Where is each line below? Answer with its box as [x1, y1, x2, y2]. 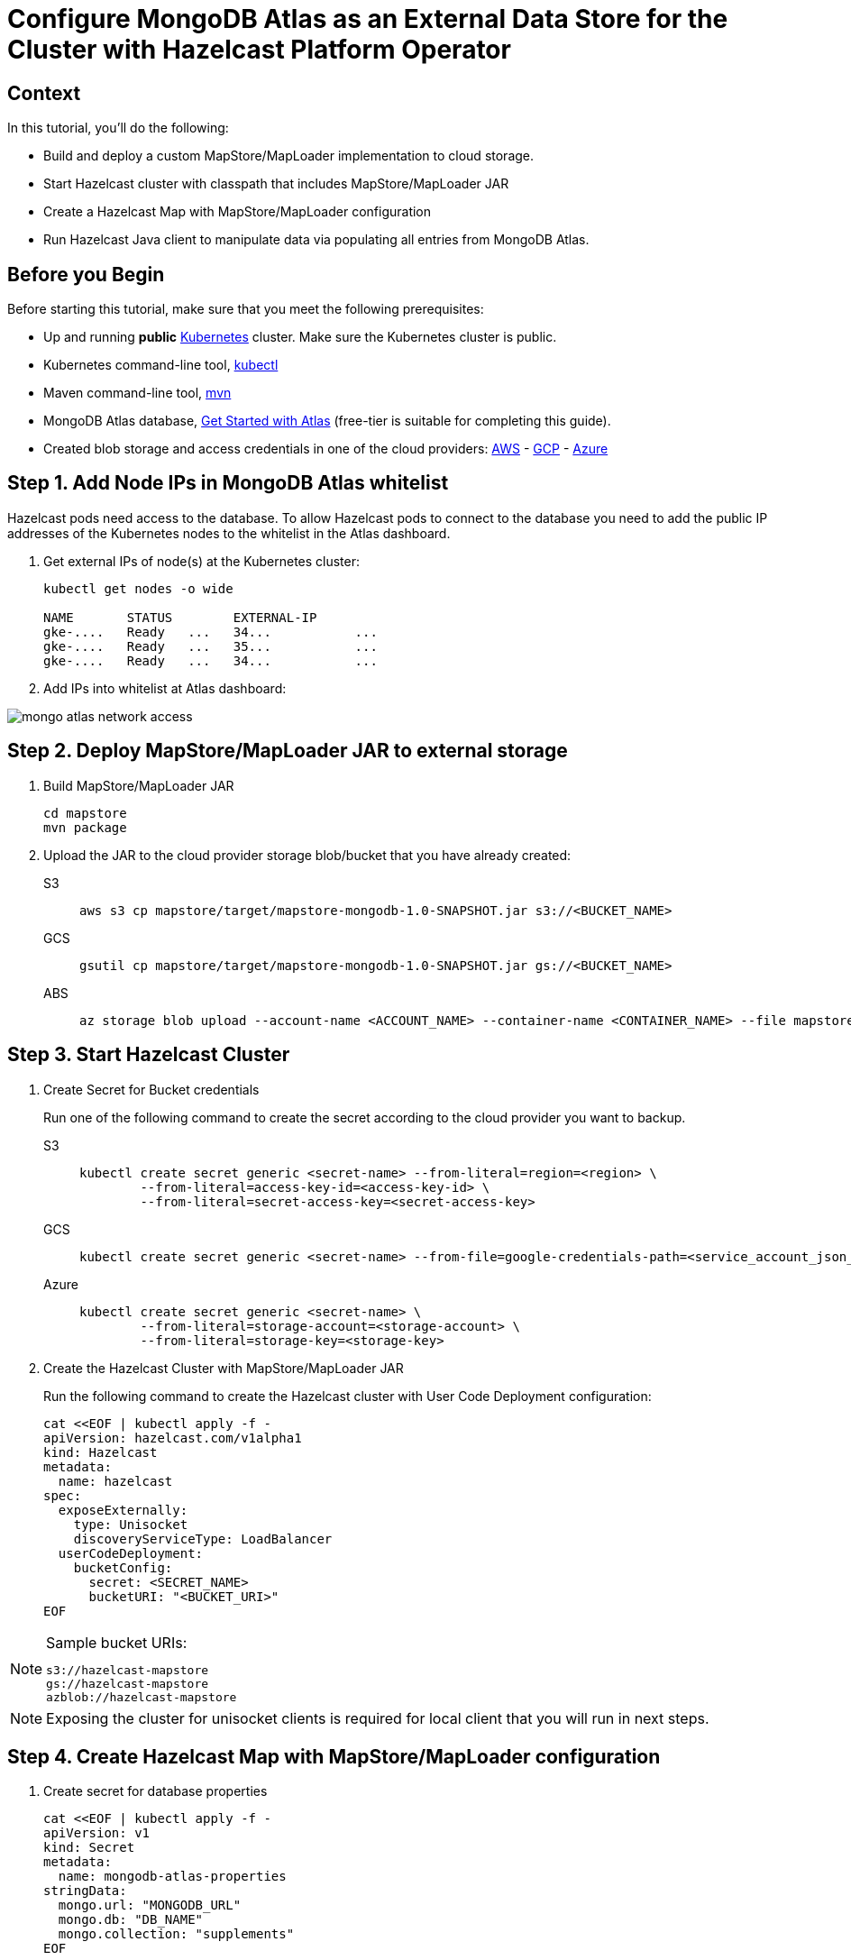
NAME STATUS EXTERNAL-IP [43, 609, 317, 625]
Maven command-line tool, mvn [43, 385, 232, 401]
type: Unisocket [73, 1516, 188, 1532]
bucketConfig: [73, 1560, 173, 1575]
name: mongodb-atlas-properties [58, 1869, 287, 1884]
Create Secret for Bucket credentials [43, 1081, 260, 1097]
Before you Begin [7, 262, 165, 286]
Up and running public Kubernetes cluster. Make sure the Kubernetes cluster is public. [43, 329, 557, 345]
